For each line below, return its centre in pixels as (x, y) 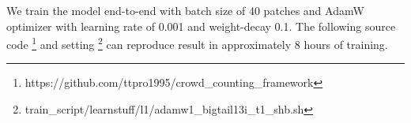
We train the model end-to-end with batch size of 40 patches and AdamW (185, 10)
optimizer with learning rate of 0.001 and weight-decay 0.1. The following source (201, 26)
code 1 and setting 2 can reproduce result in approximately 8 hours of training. (197, 43)
